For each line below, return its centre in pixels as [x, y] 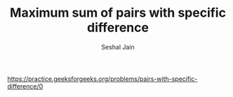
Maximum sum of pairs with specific [118, 13]
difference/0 [25, 86]
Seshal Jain [118, 47]
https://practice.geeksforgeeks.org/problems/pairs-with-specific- [102, 79]
